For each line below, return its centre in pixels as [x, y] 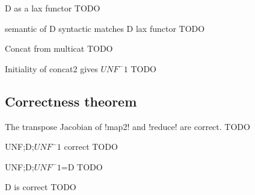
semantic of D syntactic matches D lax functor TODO [105, 28]
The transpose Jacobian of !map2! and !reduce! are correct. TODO [127, 126]
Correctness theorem [71, 101]
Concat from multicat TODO [59, 48]
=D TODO [82, 166]
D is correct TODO [41, 187]
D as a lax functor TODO [53, 8]
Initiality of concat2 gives [51, 68]
